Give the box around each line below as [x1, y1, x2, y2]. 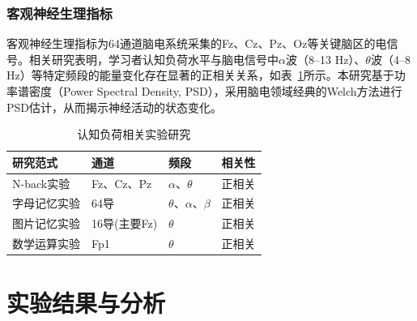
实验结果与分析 [6, 286, 166, 319]
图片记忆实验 [12, 215, 80, 232]
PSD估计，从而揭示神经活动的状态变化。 [6, 98, 223, 115]
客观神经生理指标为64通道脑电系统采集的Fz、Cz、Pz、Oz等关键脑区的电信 [6, 35, 398, 52]
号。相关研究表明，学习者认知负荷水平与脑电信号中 [6, 50, 279, 67]
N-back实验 [12, 174, 70, 191]
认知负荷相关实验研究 [77, 126, 191, 143]
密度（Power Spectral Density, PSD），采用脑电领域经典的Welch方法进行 [28, 83, 402, 99]
